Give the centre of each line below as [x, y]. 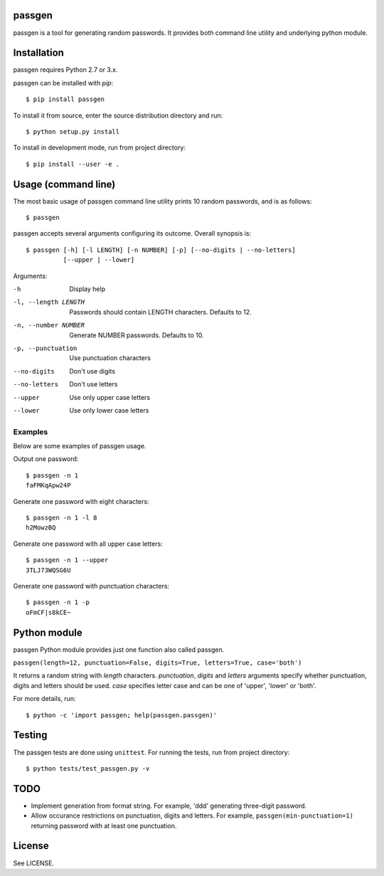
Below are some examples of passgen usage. [80, 446]
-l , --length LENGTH [49, 302]
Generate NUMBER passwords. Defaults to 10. [137, 335]
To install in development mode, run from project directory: [100, 148]
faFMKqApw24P [48, 485]
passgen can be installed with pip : [63, 83]
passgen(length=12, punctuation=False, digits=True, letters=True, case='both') [158, 663]
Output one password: [46, 459]
